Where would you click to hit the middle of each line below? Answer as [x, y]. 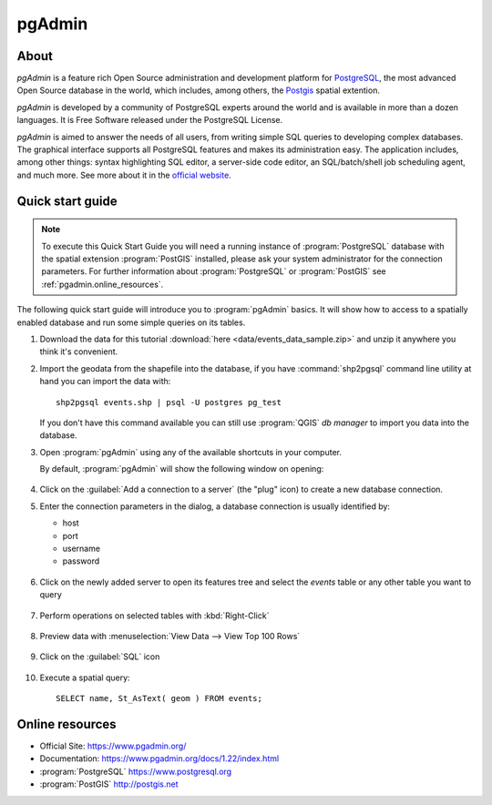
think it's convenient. [79, 352]
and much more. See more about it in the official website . [124, 175]
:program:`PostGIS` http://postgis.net [109, 784]
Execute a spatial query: [85, 678]
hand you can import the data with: [105, 382]
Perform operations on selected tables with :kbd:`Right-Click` [154, 616]
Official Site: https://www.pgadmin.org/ [113, 746]
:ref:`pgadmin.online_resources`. [102, 284]
